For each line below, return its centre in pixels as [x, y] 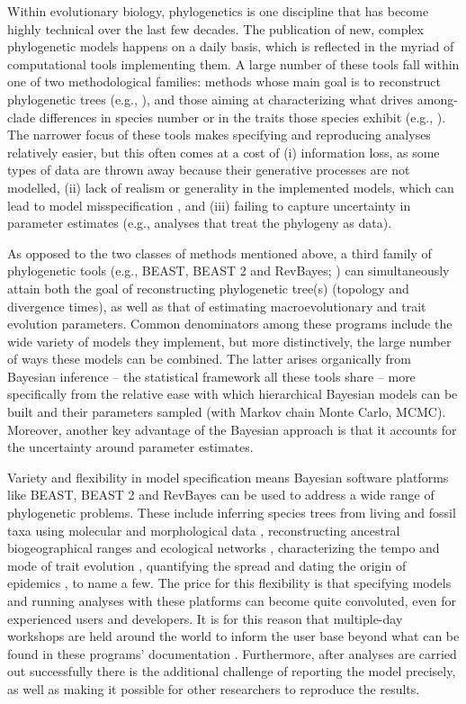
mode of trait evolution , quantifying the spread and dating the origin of [207, 565]
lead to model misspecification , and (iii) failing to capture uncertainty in [209, 205]
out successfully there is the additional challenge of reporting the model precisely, [232, 671]
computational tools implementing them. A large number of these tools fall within [233, 63]
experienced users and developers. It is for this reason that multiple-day [205, 618]
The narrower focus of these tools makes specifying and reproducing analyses [219, 135]
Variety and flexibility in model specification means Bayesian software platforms [228, 477]
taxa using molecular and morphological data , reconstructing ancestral [204, 530]
